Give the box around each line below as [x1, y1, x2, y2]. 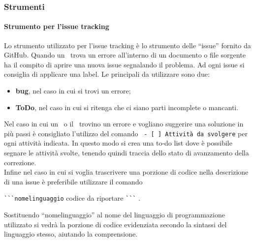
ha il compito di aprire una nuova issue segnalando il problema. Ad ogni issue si [4, 59, 245, 69]
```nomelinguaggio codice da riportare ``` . [4, 193, 141, 203]
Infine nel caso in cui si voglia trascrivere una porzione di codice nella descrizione [4, 167, 249, 177]
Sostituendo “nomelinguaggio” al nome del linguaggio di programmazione [4, 210, 225, 220]
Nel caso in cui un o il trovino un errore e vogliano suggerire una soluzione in [4, 119, 244, 129]
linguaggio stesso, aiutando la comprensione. [4, 229, 138, 239]
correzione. [4, 157, 36, 167]
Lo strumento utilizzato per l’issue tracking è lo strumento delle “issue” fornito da [4, 40, 251, 50]
